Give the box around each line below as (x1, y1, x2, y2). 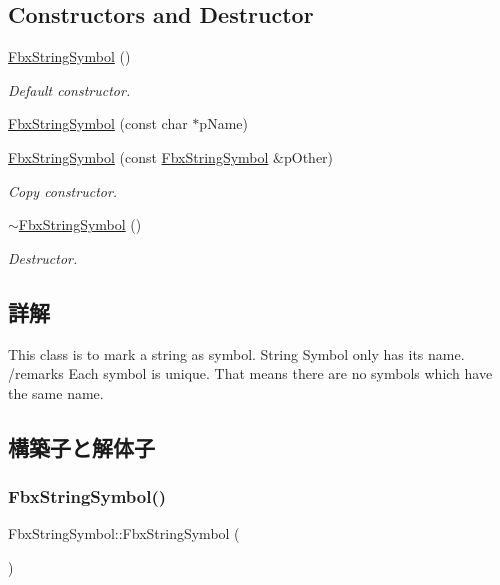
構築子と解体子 (8, 431, 155, 462)
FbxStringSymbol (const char (8, 113, 188, 134)
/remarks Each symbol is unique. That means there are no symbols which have (8, 363, 493, 384)
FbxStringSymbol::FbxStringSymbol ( (8, 523, 240, 544)
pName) (199, 113, 248, 134)
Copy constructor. (8, 180, 118, 201)
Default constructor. (8, 79, 131, 100)
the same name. (8, 382, 104, 403)
